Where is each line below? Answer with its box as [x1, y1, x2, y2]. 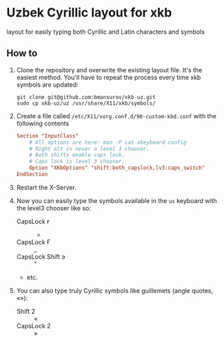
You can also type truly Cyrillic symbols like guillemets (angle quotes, [16, 286, 214, 295]
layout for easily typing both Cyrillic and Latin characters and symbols [6, 28, 205, 36]
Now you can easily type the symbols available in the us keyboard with [16, 196, 218, 204]
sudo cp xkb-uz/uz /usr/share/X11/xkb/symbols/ [16, 100, 156, 107]
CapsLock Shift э [16, 253, 65, 261]
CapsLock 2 [16, 321, 51, 330]
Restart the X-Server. [16, 183, 77, 191]
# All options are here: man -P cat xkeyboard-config [29, 139, 187, 146]
